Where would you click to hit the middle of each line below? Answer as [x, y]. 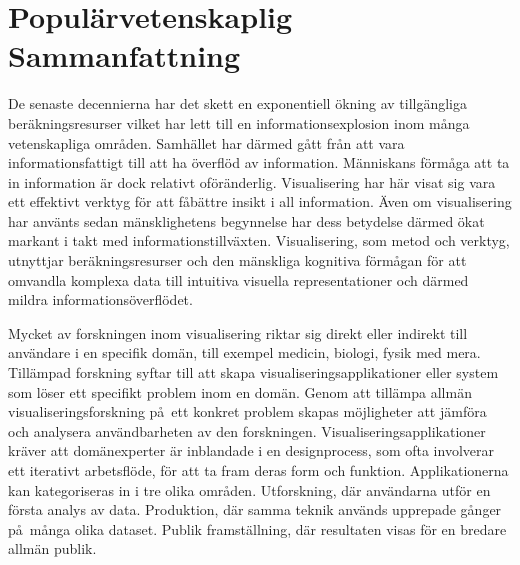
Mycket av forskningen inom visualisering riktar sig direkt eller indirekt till [238, 332]
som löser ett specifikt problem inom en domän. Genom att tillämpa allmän [240, 391]
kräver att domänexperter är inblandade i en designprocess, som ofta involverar [251, 450]
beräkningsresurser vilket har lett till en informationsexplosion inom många [239, 122]
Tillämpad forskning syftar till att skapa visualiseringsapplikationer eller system [253, 372]
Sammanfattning [124, 55]
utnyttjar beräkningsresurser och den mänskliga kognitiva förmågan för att [237, 260]
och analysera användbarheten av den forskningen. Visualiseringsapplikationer [247, 430]
